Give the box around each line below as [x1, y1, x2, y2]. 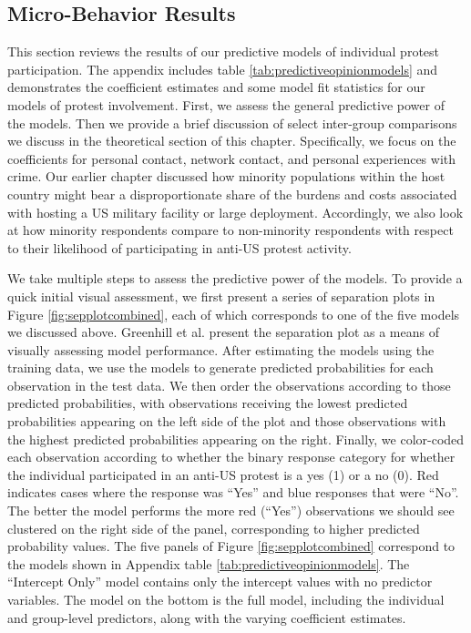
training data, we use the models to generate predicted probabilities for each [7, 358, 434, 377]
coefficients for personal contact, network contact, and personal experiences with [7, 148, 456, 168]
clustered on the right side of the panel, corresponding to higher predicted [7, 518, 420, 537]
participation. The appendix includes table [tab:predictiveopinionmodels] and [7, 59, 438, 78]
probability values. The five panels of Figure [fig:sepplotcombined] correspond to [7, 536, 456, 556]
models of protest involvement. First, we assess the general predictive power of [7, 95, 445, 114]
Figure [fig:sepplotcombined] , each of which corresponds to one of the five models [7, 304, 460, 323]
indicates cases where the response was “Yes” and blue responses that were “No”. [7, 483, 459, 502]
